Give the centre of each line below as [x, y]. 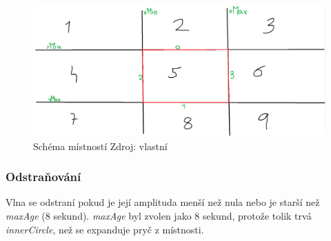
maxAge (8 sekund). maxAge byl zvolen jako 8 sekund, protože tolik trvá [159, 216]
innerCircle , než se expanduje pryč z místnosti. [105, 229]
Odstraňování [43, 177]
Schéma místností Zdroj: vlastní [100, 146]
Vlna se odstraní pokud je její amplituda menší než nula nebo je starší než [163, 202]
